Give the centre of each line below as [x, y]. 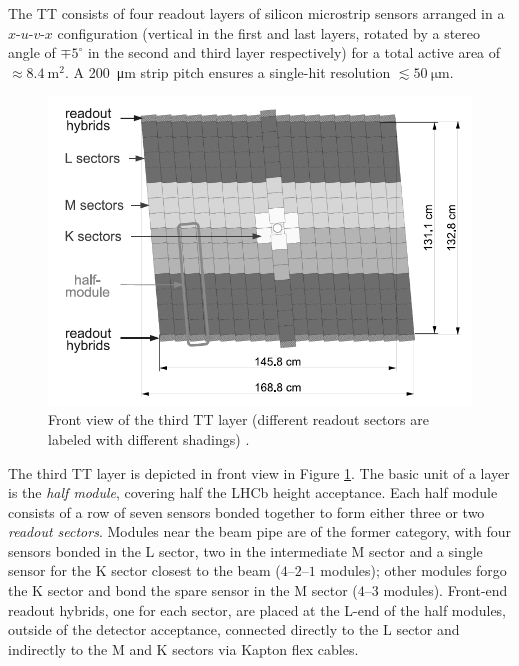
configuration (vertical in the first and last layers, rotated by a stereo [269, 32]
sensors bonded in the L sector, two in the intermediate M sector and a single [245, 550]
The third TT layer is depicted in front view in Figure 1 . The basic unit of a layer [259, 472]
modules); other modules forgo [413, 570]
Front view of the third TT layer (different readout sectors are [238, 419]
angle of [32, 52]
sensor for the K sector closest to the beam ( [144, 570]
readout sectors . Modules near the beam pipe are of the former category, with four [260, 531]
